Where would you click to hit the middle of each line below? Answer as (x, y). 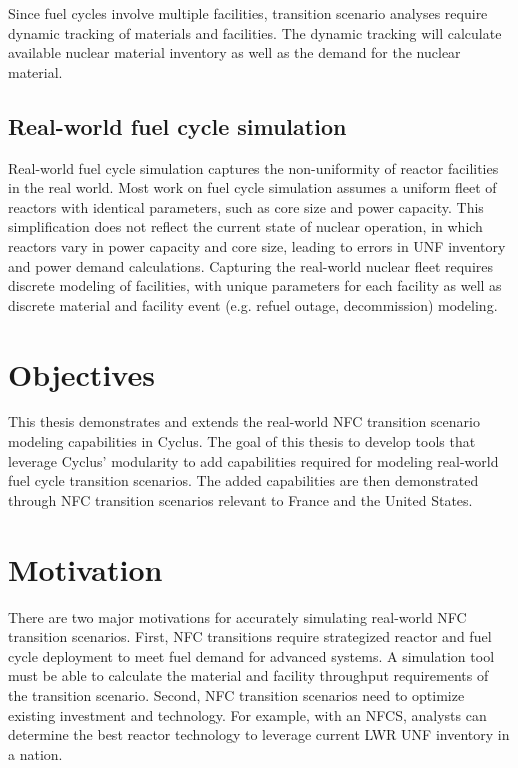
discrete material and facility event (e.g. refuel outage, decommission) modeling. (253, 304)
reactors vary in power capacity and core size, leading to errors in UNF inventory (257, 245)
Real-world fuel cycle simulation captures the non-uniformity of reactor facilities (253, 167)
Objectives (81, 373)
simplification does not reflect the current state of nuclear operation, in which (245, 226)
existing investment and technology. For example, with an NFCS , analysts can (247, 714)
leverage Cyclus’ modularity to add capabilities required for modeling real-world (253, 460)
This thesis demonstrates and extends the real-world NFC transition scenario (244, 421)
